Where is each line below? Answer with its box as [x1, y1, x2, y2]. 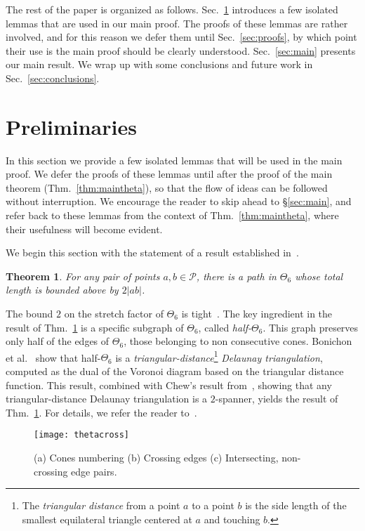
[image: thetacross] [34, 430, 130, 440]
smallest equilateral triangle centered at [22, 511, 192, 526]
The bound [6, 306, 53, 321]
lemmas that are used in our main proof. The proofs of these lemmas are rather [6, 15, 348, 30]
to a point [192, 498, 234, 513]
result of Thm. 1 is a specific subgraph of [6, 320, 184, 334]
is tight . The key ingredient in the [181, 306, 333, 321]
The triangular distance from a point [22, 498, 180, 513]
